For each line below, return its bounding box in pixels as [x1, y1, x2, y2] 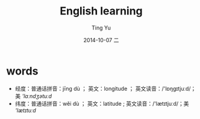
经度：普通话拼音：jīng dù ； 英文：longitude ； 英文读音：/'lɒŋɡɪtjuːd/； [14, 85, 196, 92]
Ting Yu [91, 24, 111, 31]
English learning [60, 4, 143, 18]
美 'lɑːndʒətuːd [14, 92, 52, 100]
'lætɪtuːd [14, 106, 36, 114]
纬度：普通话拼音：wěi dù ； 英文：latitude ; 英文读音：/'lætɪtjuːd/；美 [14, 100, 189, 107]
